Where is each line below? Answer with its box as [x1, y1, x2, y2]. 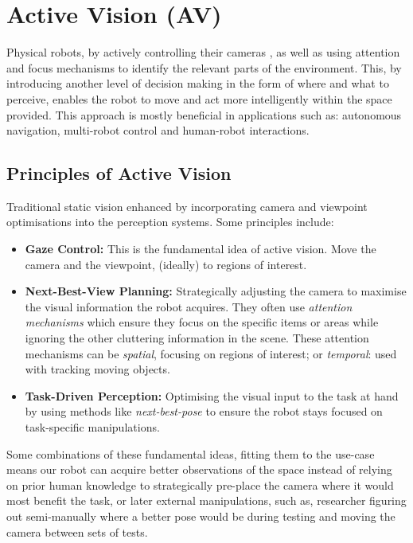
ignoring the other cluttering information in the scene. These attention [25, 330, 369, 346]
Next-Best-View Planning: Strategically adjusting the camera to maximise [25, 283, 407, 299]
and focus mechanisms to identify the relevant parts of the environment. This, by [6, 59, 402, 76]
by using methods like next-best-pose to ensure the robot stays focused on [25, 403, 383, 420]
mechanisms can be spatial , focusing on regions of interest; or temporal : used [25, 345, 397, 361]
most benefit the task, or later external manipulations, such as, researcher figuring [6, 492, 407, 509]
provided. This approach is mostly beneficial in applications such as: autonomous [6, 106, 402, 123]
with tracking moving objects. [25, 361, 170, 377]
